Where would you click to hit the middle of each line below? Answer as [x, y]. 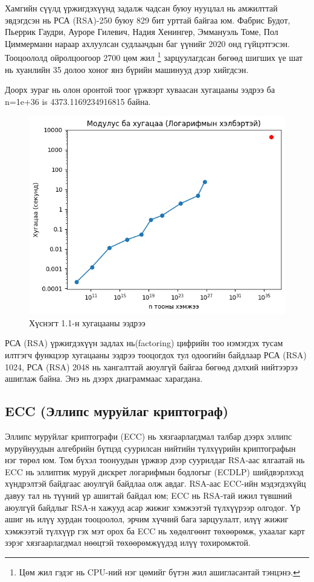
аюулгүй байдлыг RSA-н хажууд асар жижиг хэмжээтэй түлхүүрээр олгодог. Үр [153, 507]
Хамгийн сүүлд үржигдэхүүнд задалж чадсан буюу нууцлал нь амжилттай [141, 8]
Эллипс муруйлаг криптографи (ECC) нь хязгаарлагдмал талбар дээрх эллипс [149, 436]
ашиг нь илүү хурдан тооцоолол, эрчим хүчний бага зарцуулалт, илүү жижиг [147, 519]
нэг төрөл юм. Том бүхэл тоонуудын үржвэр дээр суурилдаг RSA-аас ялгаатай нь [155, 460]
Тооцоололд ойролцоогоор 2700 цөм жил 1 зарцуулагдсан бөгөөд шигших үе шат [154, 57]
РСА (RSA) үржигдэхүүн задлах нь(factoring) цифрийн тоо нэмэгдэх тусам [144, 343]
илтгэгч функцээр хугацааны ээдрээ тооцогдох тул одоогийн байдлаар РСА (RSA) [156, 355]
